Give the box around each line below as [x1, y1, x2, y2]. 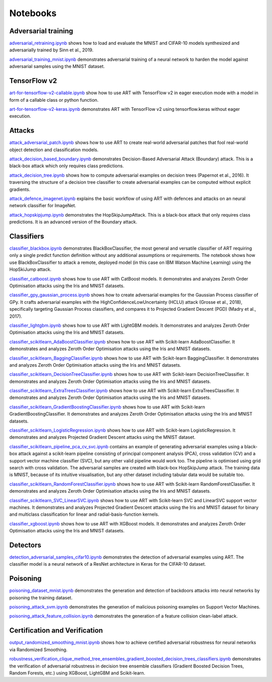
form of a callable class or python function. [9, 97, 99, 103]
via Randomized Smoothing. [9, 646, 68, 652]
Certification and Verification [9, 626, 103, 635]
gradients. [9, 186, 30, 192]
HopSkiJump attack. [9, 266, 52, 272]
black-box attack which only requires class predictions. [9, 163, 124, 169]
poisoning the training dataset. [9, 594, 73, 600]
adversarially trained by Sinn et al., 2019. [9, 47, 94, 53]
